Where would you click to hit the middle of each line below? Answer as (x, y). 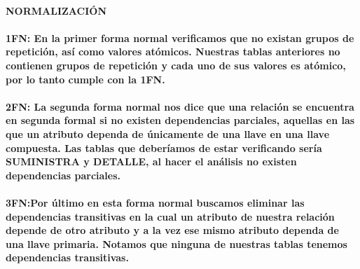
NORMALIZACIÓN (56, 10)
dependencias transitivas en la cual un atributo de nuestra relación (170, 216)
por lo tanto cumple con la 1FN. (85, 79)
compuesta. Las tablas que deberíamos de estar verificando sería (164, 147)
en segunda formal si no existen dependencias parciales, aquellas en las (180, 120)
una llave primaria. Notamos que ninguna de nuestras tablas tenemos (176, 243)
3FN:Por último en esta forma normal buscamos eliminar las (155, 202)
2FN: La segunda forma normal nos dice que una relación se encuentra (180, 106)
